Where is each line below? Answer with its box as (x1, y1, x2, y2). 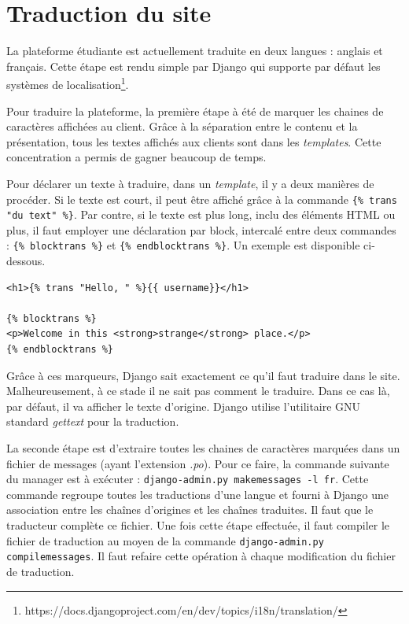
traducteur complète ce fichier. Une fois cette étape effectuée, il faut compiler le (6, 517, 390, 534)
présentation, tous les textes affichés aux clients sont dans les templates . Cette (6, 133, 381, 150)
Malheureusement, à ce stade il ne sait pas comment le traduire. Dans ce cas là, (6, 382, 390, 399)
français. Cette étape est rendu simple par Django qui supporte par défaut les (6, 57, 381, 74)
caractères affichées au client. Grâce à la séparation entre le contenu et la (6, 118, 358, 135)
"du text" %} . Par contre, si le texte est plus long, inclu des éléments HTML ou (6, 206, 396, 223)
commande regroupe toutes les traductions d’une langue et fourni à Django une (6, 486, 389, 502)
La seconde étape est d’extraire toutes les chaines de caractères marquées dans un (6, 440, 400, 456)
